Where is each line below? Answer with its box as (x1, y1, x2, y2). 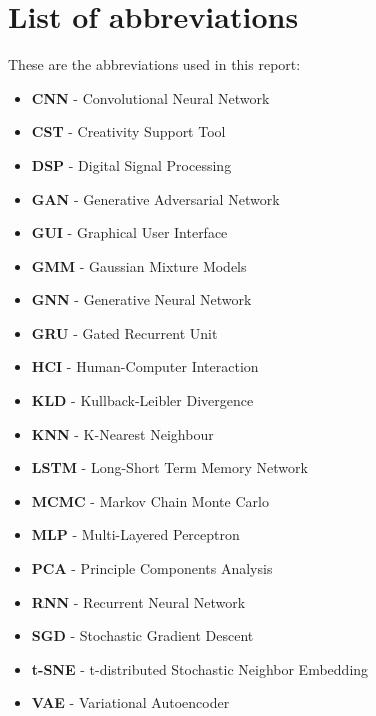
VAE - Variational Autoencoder (31, 692, 230, 713)
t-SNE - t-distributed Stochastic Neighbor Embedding (31, 658, 369, 679)
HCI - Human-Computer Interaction (31, 356, 259, 377)
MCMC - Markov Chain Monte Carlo (31, 490, 269, 511)
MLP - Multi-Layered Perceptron (31, 524, 240, 545)
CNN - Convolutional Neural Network (31, 87, 270, 108)
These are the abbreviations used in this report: (8, 54, 301, 75)
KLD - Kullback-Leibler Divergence (31, 390, 254, 411)
